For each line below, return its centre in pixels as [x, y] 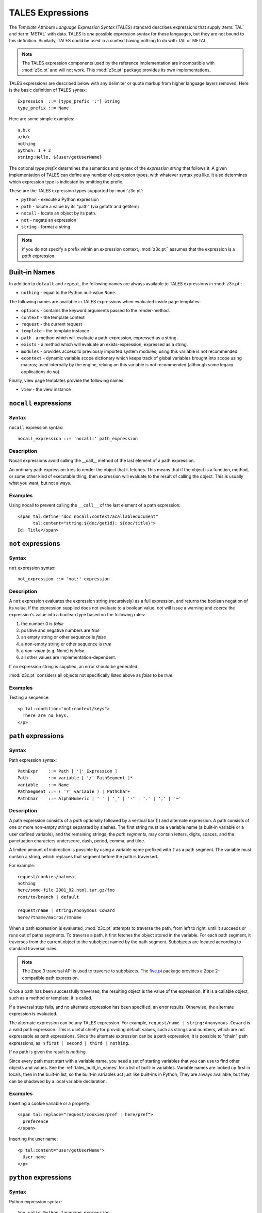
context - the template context [53, 317]
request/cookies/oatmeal [47, 877]
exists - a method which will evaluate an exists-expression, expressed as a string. [105, 344]
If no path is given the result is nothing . [48, 1052]
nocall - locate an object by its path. [59, 213]
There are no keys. [46, 715]
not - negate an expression [49, 220]
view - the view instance [46, 389]
